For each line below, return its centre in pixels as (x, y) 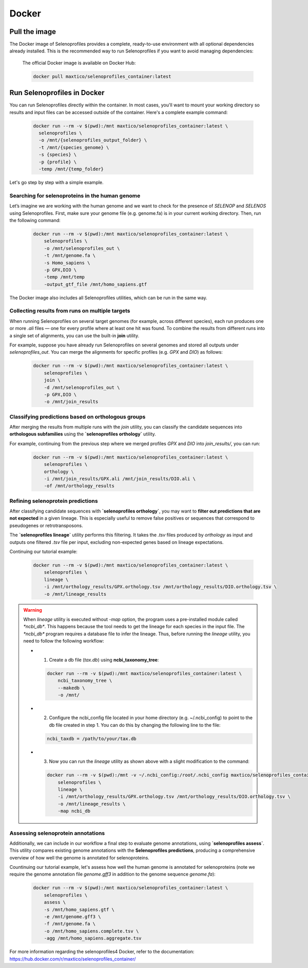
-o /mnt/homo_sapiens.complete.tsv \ (91, 931)
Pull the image (33, 32)
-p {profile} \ (58, 162)
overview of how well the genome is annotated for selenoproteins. (80, 857)
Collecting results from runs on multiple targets (70, 311)
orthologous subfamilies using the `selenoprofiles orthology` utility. (83, 434)
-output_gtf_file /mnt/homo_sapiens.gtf (95, 284)
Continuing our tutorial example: (43, 552)
